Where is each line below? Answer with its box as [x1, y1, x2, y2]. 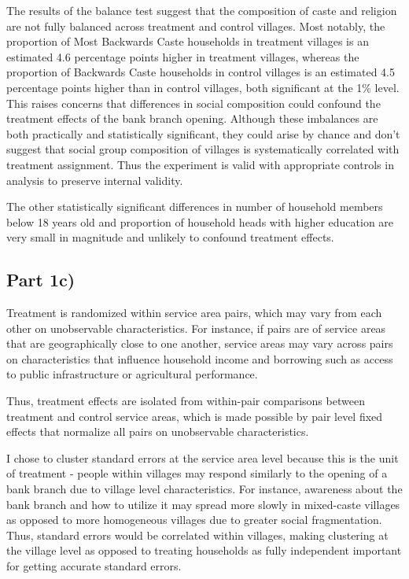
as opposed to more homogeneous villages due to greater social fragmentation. [6, 511, 382, 528]
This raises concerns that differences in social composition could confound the [6, 94, 381, 111]
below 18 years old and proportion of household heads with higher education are [6, 213, 394, 230]
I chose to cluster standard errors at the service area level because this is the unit [6, 449, 399, 466]
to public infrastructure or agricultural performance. [6, 366, 258, 382]
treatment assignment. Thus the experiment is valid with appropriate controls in [6, 156, 394, 172]
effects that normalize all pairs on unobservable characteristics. [6, 423, 309, 440]
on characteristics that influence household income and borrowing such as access [6, 350, 393, 367]
